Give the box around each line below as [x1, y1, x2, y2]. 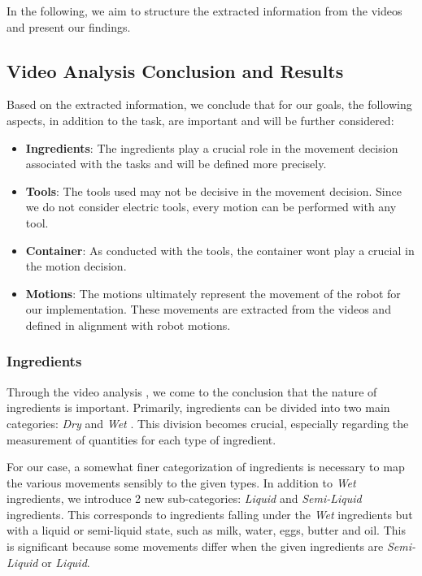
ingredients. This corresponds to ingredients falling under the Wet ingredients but [7, 505, 413, 522]
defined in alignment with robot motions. [25, 316, 231, 333]
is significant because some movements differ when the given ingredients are [7, 538, 384, 555]
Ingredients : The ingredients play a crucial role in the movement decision [25, 139, 398, 156]
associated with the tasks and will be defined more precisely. [25, 155, 327, 172]
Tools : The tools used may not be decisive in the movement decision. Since [25, 182, 402, 199]
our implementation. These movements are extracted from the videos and [25, 301, 391, 318]
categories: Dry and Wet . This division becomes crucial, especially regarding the [7, 414, 409, 431]
